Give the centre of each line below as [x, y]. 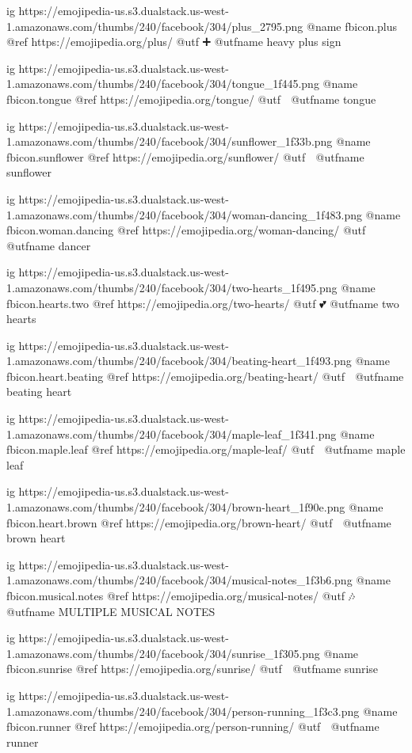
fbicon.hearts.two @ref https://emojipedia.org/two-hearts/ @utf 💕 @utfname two [203, 303]
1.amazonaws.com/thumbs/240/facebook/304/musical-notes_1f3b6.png [179, 580]
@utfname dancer [49, 245]
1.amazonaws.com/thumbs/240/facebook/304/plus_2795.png [155, 26]
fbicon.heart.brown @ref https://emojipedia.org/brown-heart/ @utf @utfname [199, 522]
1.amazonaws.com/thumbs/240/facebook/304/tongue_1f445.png [163, 84]
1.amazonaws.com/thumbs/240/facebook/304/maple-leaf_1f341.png [172, 434]
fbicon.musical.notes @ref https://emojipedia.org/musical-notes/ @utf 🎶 [181, 595]
